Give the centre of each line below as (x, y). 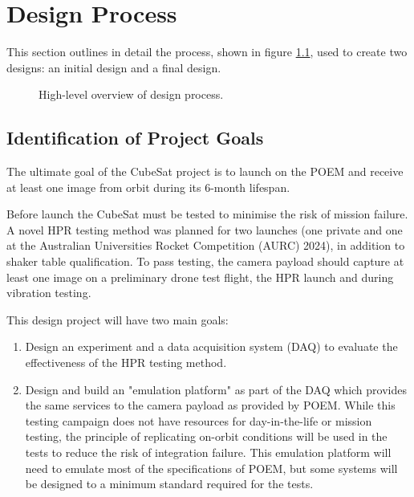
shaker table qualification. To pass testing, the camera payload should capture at (205, 261)
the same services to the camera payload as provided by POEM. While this (210, 405)
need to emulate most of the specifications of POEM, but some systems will (211, 468)
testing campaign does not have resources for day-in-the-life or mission (199, 420)
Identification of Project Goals (135, 138)
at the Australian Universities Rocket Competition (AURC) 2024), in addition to (206, 245)
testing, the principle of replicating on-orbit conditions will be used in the (206, 436)
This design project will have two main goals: (118, 319)
